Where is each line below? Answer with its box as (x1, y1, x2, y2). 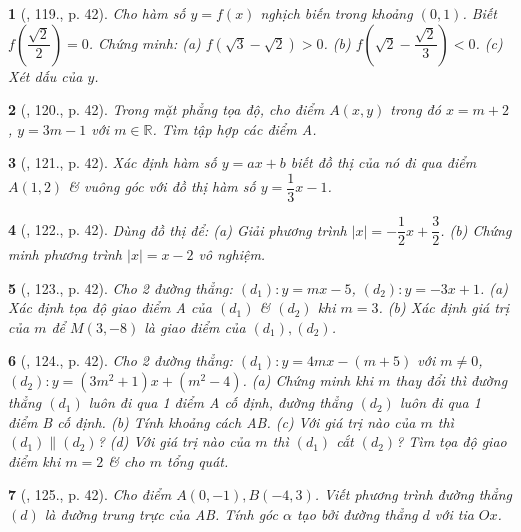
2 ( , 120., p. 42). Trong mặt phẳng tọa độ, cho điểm (8, 99, 325, 120)
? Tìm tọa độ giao (396, 431, 507, 452)
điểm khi (8, 450, 61, 471)
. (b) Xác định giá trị (378, 297, 510, 318)
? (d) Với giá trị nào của (97, 431, 251, 452)
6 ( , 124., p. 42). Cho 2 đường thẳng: (8, 350, 233, 371)
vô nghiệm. (198, 244, 266, 265)
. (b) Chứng (440, 219, 512, 240)
